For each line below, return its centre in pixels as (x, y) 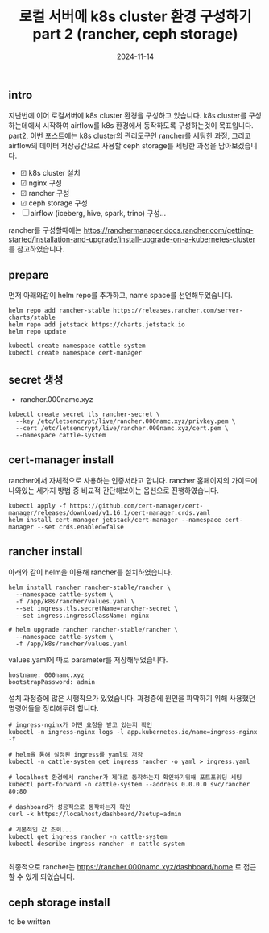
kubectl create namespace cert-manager (75, 353)
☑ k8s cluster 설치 (50, 173)
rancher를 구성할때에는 (45, 230)
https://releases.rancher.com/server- (178, 311)
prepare (29, 275)
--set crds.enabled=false (81, 527)
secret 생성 (36, 379)
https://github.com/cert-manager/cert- (137, 506)
